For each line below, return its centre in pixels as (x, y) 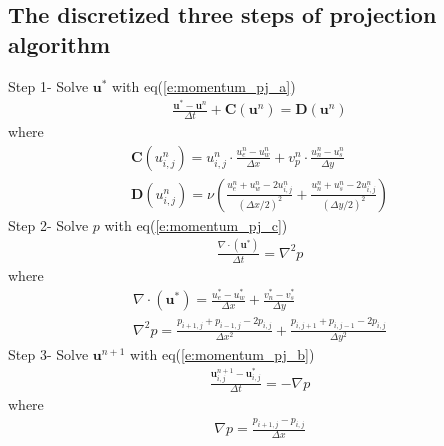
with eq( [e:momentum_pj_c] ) (196, 224)
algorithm (59, 43)
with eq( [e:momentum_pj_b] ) (222, 353)
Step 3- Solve (48, 353)
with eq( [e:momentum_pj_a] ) (204, 85)
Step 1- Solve (48, 85)
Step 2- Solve (48, 224)
